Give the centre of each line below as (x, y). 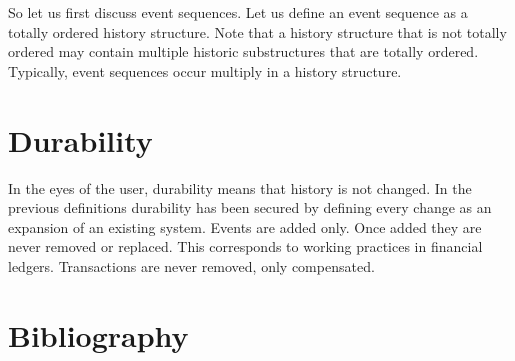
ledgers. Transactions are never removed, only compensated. (191, 265)
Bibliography (98, 334)
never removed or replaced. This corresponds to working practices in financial (245, 246)
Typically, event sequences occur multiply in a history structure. (205, 70)
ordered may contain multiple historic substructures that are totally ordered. (243, 51)
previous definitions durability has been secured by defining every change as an (250, 207)
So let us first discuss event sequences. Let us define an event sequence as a (238, 12)
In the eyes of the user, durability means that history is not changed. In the (240, 187)
